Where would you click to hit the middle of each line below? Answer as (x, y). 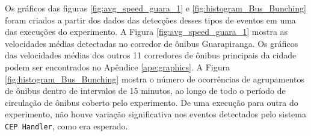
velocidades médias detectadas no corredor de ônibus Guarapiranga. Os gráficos (152, 43)
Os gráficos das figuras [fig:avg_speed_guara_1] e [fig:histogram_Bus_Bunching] (155, 8)
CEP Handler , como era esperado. (66, 125)
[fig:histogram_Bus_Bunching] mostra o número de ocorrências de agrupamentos (155, 79)
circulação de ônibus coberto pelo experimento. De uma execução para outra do (152, 102)
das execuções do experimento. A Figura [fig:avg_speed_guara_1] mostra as (146, 32)
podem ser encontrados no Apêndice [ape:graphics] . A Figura (117, 66)
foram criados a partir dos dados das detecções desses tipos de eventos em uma (150, 20)
